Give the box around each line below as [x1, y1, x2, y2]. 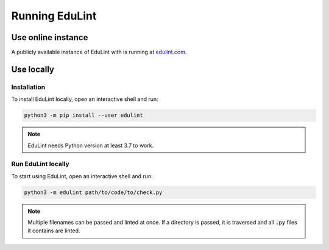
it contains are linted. [27, 227, 80, 234]
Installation [11, 83, 46, 91]
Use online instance [11, 32, 88, 43]
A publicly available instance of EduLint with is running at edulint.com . [11, 49, 187, 56]
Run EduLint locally [11, 160, 69, 168]
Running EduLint [11, 9, 97, 23]
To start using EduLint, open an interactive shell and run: [11, 172, 153, 179]
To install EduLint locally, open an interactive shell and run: [11, 95, 158, 103]
